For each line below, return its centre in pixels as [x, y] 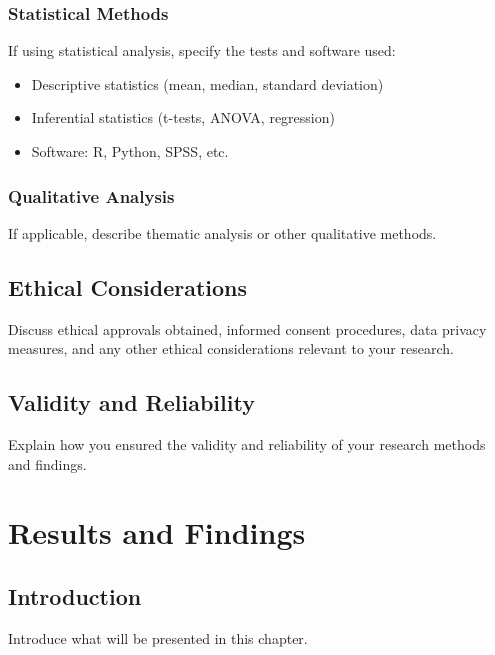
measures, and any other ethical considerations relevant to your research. [231, 348]
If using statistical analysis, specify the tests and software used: [202, 50]
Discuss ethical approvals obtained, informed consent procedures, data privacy [247, 328]
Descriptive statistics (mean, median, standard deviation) [207, 83]
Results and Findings [157, 532]
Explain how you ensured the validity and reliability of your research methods [247, 444]
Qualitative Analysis [91, 195]
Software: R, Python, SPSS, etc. [130, 151]
